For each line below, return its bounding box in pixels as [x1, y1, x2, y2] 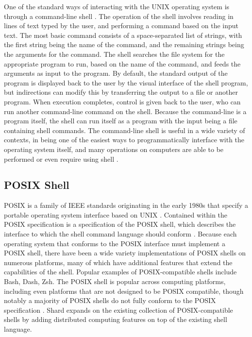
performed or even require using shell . [4, 153, 118, 164]
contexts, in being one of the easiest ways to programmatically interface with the [4, 135, 245, 145]
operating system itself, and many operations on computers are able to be [4, 144, 224, 154]
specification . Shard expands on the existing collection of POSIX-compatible [4, 304, 233, 315]
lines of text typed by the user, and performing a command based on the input [4, 20, 238, 31]
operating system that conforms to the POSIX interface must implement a [4, 238, 225, 248]
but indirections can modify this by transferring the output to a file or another [4, 87, 238, 97]
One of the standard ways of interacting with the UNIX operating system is [4, 1, 230, 11]
